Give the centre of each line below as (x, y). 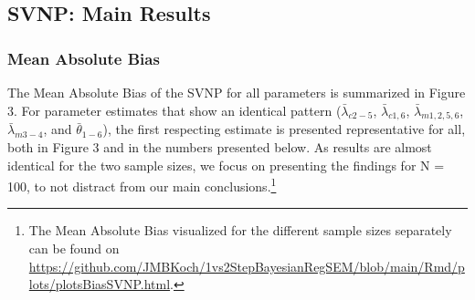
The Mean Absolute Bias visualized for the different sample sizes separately (240, 230)
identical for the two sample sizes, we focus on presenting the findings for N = (226, 165)
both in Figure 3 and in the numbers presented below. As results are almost (220, 146)
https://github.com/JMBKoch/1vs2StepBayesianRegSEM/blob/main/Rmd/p (247, 266)
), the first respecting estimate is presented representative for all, (284, 129)
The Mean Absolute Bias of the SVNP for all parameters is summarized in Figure (237, 92)
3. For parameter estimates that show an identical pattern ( (174, 110)
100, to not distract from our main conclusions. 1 (142, 185)
